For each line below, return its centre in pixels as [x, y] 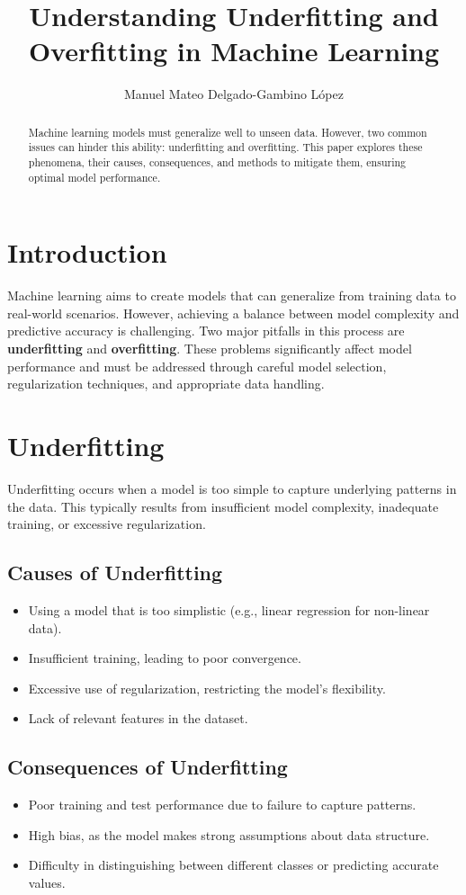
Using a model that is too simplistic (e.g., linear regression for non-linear [229, 609]
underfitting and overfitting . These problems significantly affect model [210, 349]
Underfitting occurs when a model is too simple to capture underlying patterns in [232, 488]
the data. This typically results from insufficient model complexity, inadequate [223, 506]
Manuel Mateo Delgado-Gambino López [234, 94]
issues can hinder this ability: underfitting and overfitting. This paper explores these [225, 147]
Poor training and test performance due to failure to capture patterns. [222, 805]
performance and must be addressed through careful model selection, [197, 366]
